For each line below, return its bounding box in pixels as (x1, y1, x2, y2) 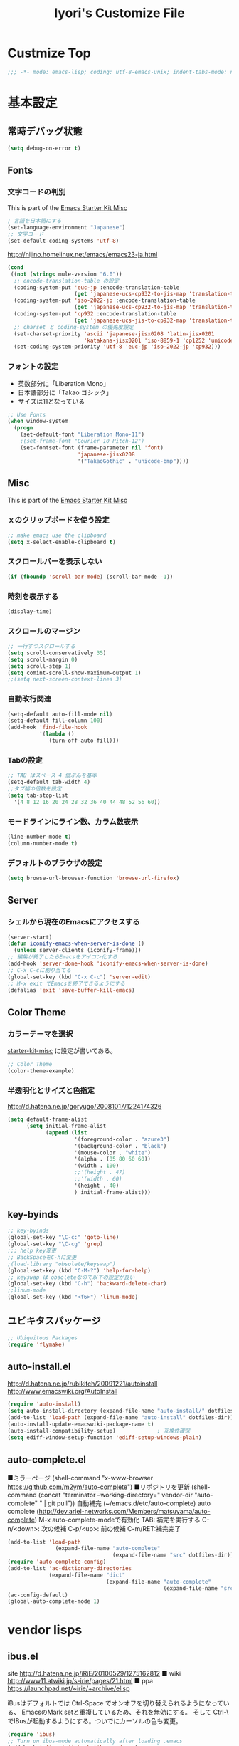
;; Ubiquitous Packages (7, 1334, 78, 1342)
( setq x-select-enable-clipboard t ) (7, 538, 116, 545)
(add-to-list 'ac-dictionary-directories (7, 1565, 132, 1572)
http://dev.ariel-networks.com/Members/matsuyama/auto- (38, 1507, 211, 1515)
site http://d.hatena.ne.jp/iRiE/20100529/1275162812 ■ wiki (7, 1669, 181, 1678)
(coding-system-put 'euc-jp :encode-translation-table (14, 283, 180, 291)
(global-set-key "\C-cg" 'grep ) (7, 1240, 103, 1248)
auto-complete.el (7, 1454, 87, 1466)
